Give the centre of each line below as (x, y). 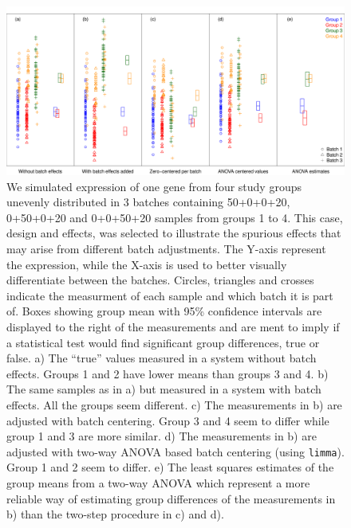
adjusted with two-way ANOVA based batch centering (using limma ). (175, 451)
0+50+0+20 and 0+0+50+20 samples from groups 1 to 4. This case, (175, 217)
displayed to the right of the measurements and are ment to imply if (173, 326)
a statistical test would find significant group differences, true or (163, 342)
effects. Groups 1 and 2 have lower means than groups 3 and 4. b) (168, 373)
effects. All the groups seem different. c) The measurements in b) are (174, 404)
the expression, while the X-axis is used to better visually (147, 264)
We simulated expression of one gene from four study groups (154, 186)
